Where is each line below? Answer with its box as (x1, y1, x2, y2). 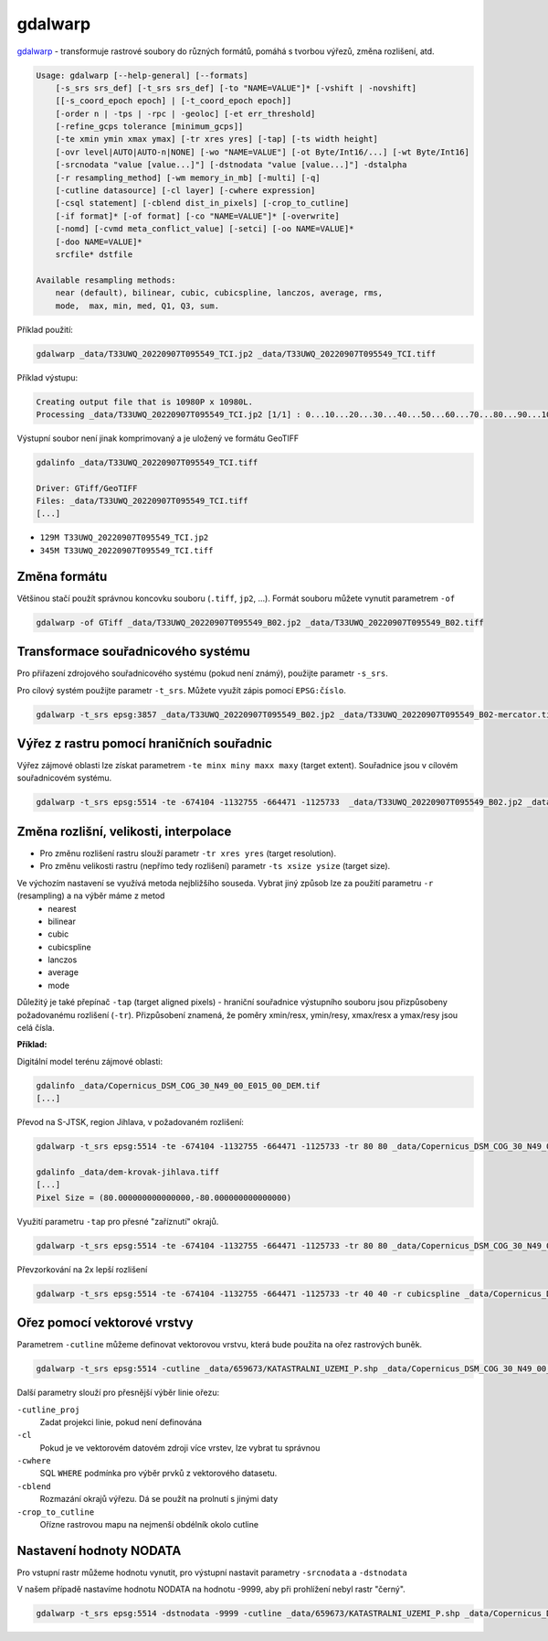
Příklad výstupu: (16, 371, 79, 383)
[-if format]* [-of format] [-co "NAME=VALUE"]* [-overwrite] (55, 210, 340, 221)
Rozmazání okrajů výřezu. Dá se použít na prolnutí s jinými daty (39, 1494, 279, 1505)
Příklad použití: (16, 324, 73, 335)
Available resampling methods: (36, 274, 177, 285)
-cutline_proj (16, 1404, 80, 1415)
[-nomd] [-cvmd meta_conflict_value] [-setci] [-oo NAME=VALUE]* (55, 224, 354, 234)
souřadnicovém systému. (16, 773, 112, 784)
